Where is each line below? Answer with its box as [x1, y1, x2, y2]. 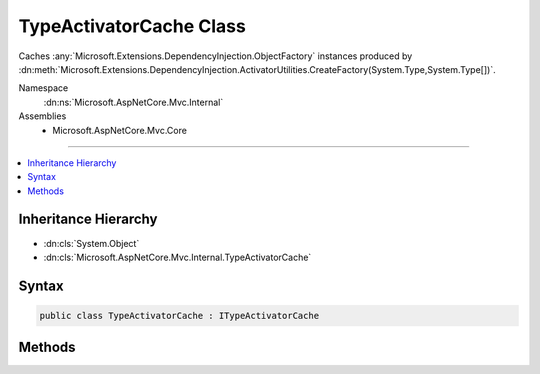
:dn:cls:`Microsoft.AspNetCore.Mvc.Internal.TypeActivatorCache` [43, 251, 312, 263]
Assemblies [18, 110, 67, 122]
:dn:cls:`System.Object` [43, 237, 140, 249]
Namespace [18, 82, 69, 94]
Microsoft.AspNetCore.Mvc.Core [52, 124, 187, 136]
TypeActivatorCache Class [18, 15, 247, 37]
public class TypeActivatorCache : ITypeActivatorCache [39, 310, 320, 321]
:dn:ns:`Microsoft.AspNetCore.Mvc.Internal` [43, 96, 224, 108]
